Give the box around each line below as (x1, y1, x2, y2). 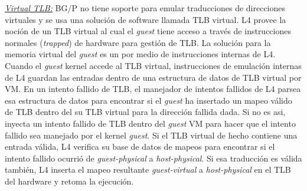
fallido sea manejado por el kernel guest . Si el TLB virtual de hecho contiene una (5, 129, 298, 141)
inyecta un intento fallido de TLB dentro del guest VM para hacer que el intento (5, 117, 296, 129)
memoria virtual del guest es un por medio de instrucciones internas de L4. (5, 48, 276, 60)
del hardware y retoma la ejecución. (5, 174, 134, 187)
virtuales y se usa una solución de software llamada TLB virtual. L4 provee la (5, 13, 286, 25)
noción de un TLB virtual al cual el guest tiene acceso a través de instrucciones (5, 25, 291, 37)
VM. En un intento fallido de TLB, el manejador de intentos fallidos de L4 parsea (5, 83, 301, 95)
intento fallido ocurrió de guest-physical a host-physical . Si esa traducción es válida (5, 152, 302, 164)
